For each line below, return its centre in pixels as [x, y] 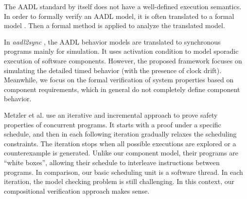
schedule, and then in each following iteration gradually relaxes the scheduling [120, 134]
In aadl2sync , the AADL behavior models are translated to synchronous [112, 41]
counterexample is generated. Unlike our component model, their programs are [121, 153]
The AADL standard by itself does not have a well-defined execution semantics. [123, 6]
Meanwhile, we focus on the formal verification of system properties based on [119, 80]
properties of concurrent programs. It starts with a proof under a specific [113, 124]
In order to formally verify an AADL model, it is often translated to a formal [119, 16]
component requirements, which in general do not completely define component [122, 89]
